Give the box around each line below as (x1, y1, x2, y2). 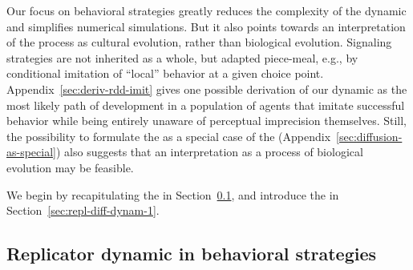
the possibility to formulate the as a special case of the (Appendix (6, 127, 331, 144)
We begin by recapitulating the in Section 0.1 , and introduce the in (6, 186, 339, 203)
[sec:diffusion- (336, 127, 403, 144)
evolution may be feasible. (6, 159, 134, 175)
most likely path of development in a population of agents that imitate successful (6, 96, 405, 113)
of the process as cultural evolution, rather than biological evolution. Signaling (6, 34, 392, 50)
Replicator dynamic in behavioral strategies (6, 241, 377, 266)
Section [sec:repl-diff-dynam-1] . (6, 202, 160, 219)
